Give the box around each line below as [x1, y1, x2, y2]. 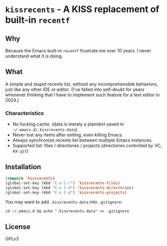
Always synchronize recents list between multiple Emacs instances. [12, 137, 153, 143]
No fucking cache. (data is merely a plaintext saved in [12, 121, 124, 127]
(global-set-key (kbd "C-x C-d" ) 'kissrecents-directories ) [5, 185, 134, 190]
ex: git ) [12, 148, 29, 154]
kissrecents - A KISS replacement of [5, 4, 159, 15]
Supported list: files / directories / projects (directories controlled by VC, [12, 143, 162, 149]
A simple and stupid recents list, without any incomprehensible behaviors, [5, 81, 158, 87]
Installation [5, 162, 41, 171]
